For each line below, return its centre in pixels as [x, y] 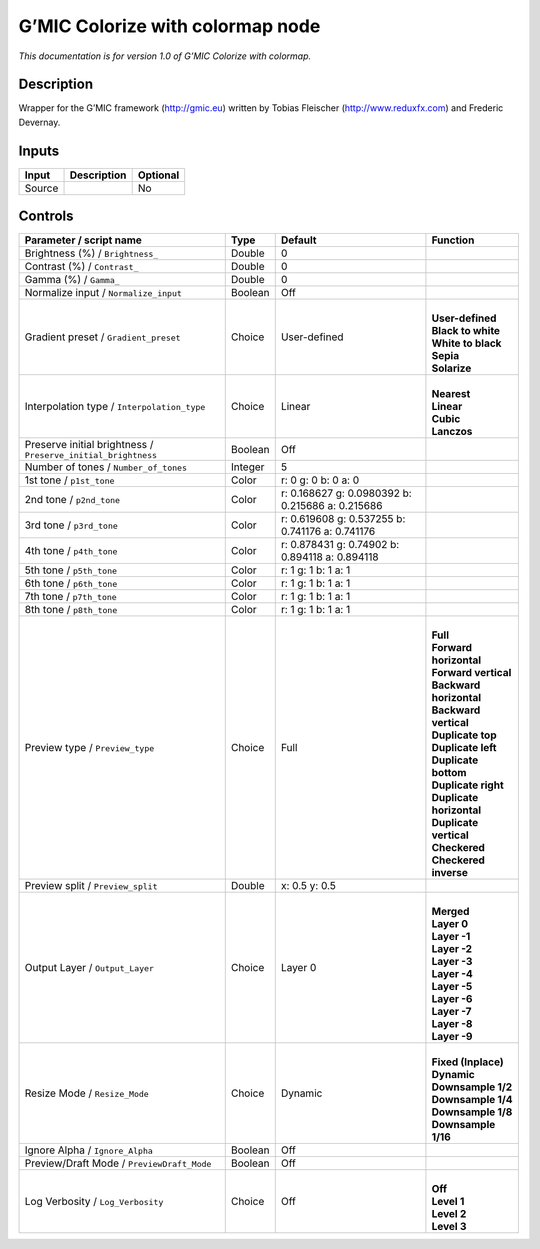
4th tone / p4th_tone [71, 551]
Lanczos [452, 432]
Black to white [465, 331]
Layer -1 [451, 937]
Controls [46, 216]
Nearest [451, 394]
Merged [450, 912]
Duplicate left [464, 748]
